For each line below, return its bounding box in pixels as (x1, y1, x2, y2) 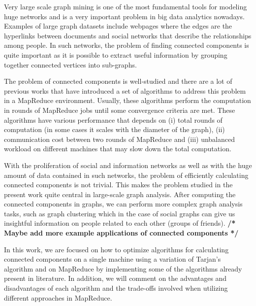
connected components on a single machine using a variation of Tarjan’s (4, 254, 221, 264)
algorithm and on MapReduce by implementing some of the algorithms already (4, 263, 242, 273)
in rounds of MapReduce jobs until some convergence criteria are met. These (4, 104, 235, 115)
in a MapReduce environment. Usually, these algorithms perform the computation (4, 95, 251, 105)
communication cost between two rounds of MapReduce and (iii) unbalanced (4, 134, 235, 144)
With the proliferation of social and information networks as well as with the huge (4, 160, 252, 170)
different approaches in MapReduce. (4, 292, 112, 303)
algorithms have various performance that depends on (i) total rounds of (4, 114, 223, 125)
